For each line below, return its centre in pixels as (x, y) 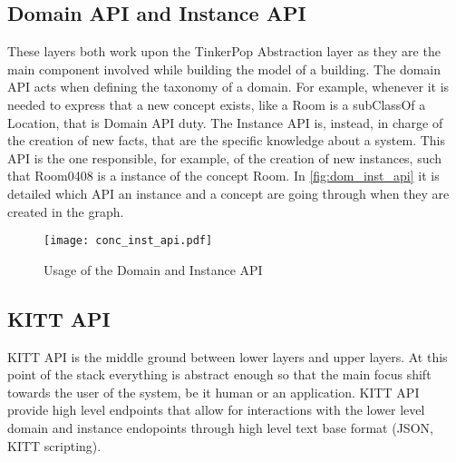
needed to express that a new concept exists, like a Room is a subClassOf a (217, 104)
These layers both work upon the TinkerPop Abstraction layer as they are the (224, 51)
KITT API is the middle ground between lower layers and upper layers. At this (228, 356)
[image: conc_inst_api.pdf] (128, 241)
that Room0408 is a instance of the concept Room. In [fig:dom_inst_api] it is (223, 176)
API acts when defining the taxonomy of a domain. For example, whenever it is (228, 87)
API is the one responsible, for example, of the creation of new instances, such (225, 157)
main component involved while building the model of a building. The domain (224, 69)
